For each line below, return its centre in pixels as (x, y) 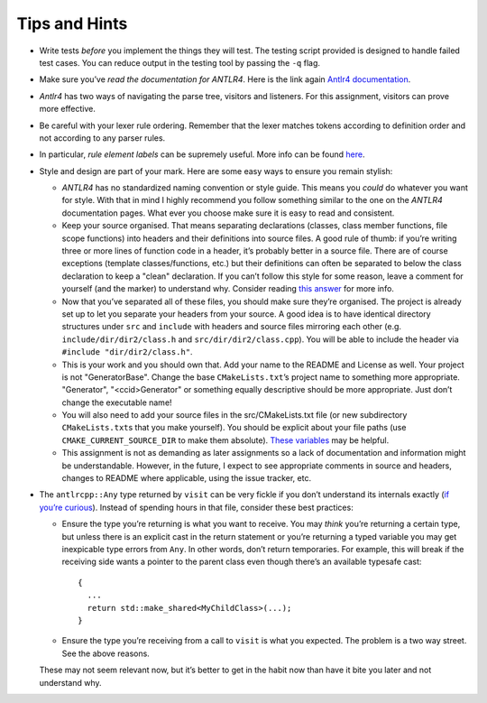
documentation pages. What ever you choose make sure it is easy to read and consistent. (228, 213)
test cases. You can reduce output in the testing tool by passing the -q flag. (179, 62)
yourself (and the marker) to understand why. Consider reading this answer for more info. (228, 289)
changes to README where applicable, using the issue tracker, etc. (186, 478)
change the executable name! (117, 402)
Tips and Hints (72, 23)
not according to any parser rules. (102, 138)
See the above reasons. (106, 653)
